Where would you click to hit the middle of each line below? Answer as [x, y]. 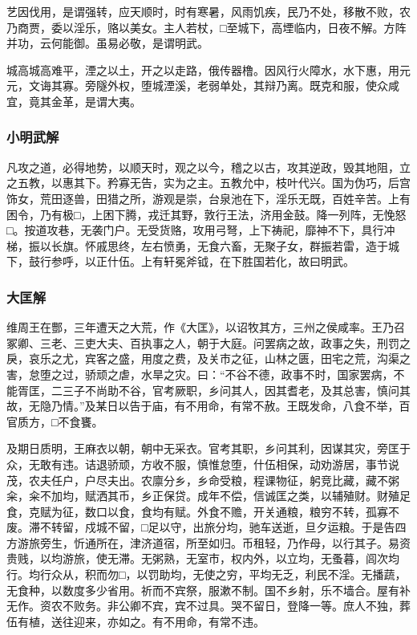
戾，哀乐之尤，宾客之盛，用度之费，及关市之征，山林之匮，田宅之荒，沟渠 [203, 358]
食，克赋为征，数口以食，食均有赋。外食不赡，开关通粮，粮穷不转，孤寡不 [203, 511]
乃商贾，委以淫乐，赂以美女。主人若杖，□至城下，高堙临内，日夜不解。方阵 [206, 27]
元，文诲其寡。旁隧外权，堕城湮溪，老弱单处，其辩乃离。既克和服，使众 [197, 85]
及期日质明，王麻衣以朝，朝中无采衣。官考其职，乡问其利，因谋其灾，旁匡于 [208, 448]
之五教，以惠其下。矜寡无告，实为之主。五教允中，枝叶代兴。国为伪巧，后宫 [208, 183]
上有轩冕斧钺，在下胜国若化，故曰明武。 [247, 261]
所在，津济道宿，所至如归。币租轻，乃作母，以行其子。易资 [253, 542]
